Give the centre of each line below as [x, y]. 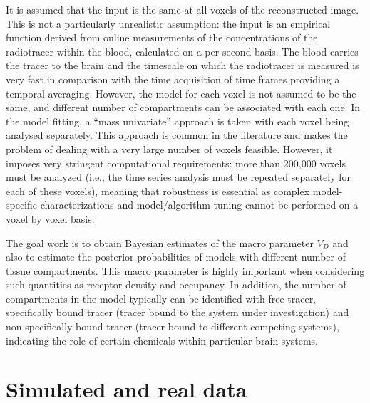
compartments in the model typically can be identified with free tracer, [161, 298]
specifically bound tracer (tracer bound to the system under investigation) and [178, 312]
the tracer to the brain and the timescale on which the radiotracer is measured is [183, 65]
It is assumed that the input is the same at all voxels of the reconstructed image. [183, 9]
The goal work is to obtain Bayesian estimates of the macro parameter [160, 242]
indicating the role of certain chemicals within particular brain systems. [162, 340]
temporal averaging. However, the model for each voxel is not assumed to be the [181, 93]
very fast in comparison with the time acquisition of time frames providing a [173, 79]
